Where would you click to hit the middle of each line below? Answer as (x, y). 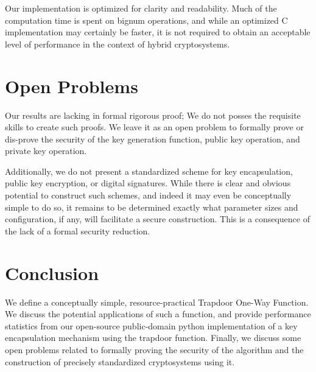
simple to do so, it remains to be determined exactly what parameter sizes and (152, 207)
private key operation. (46, 151)
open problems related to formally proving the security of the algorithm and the (154, 349)
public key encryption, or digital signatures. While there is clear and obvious (148, 183)
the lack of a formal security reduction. (78, 230)
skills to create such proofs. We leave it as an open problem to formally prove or (154, 127)
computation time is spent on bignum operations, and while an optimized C (146, 20)
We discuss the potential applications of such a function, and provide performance (158, 314)
